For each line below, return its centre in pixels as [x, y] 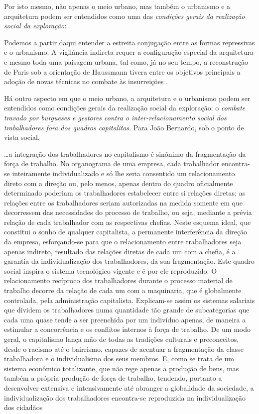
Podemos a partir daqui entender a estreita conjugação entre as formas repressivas [129, 42]
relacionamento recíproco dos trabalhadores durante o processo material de [118, 280]
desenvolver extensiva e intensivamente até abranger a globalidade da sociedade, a [129, 387]
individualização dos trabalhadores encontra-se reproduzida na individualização [125, 397]
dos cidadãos [23, 407]
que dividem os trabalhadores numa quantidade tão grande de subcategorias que [127, 310]
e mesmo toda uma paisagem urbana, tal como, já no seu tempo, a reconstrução [126, 61]
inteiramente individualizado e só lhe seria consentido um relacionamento [124, 173]
